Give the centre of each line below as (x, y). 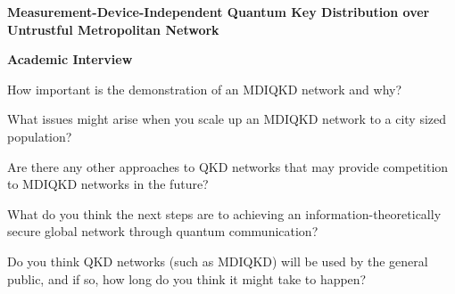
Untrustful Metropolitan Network (113, 29)
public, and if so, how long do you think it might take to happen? (187, 278)
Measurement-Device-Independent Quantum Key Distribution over (219, 12)
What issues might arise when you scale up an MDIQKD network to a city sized (227, 119)
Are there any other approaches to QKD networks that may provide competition (228, 166)
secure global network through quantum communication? (163, 231)
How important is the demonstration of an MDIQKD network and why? (205, 89)
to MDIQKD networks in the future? (108, 184)
